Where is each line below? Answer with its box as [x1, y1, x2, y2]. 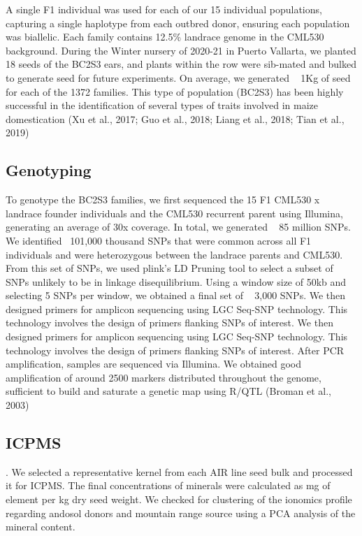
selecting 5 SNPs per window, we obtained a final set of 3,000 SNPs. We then [6, 288, 346, 303]
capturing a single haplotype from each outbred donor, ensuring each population [6, 15, 350, 30]
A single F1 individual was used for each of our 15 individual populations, [6, 2, 322, 16]
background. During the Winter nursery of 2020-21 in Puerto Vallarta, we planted [6, 43, 356, 57]
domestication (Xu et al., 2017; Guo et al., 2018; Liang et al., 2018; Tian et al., [6, 111, 345, 126]
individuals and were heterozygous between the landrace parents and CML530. [6, 247, 343, 261]
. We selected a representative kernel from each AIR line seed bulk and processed [6, 464, 353, 479]
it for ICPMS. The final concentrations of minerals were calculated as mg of [6, 478, 331, 493]
